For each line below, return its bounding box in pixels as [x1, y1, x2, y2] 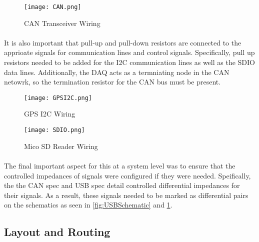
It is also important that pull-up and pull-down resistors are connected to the [4, 37, 241, 47]
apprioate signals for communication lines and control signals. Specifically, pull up [4, 47, 255, 57]
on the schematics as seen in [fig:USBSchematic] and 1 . [4, 199, 172, 210]
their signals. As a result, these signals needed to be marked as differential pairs [4, 189, 248, 200]
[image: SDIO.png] [24, 126, 85, 134]
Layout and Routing [4, 224, 110, 239]
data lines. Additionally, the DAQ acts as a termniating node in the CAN [4, 66, 229, 77]
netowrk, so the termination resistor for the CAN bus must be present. [4, 76, 221, 87]
